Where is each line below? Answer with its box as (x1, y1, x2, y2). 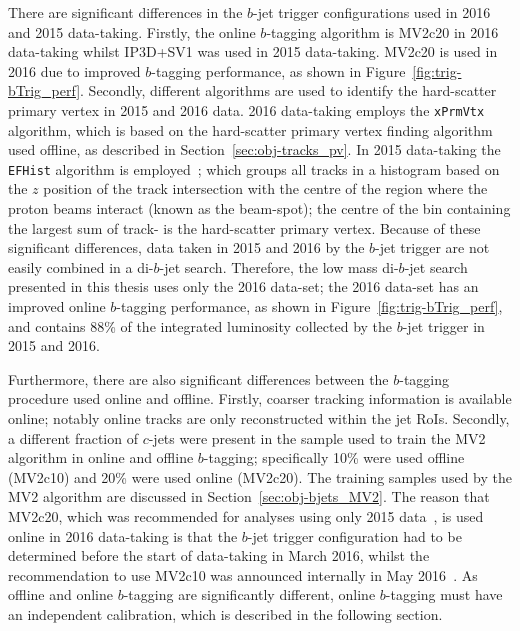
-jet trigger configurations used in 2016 (253, 2, 491, 22)
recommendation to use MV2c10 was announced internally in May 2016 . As (8, 564, 478, 585)
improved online (8, 296, 106, 317)
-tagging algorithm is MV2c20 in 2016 (266, 21, 499, 42)
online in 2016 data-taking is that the (8, 525, 238, 546)
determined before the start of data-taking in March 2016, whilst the (8, 545, 430, 566)
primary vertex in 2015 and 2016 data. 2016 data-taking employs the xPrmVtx (8, 99, 485, 120)
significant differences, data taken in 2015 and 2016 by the (8, 237, 365, 258)
